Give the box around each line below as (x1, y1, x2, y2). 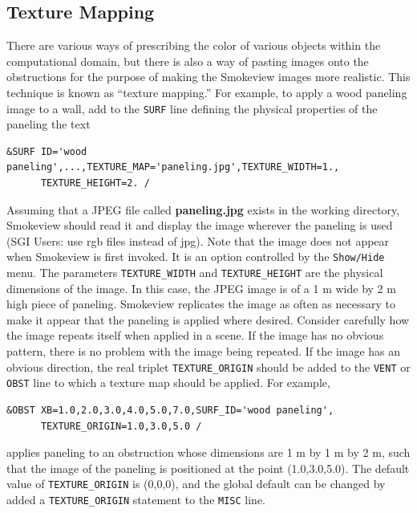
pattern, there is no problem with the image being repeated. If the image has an (6, 343, 401, 360)
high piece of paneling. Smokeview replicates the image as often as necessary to (6, 295, 395, 312)
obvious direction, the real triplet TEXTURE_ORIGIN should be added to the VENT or (6, 358, 411, 375)
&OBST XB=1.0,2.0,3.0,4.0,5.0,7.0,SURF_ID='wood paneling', (6, 404, 334, 416)
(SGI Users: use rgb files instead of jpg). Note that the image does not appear (6, 232, 390, 249)
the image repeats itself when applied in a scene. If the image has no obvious (6, 327, 384, 344)
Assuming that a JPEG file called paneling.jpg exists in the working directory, (6, 201, 400, 218)
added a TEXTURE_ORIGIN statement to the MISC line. (6, 491, 266, 508)
